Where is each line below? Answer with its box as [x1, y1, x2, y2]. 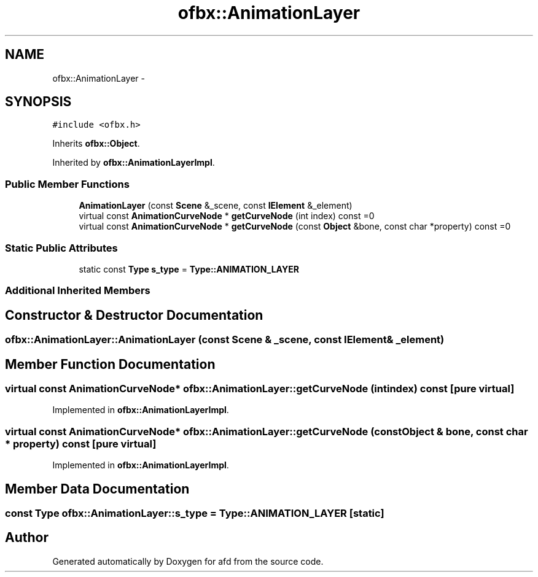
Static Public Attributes [5, 241, 118, 254]
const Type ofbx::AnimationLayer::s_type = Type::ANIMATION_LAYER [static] [5, 506, 384, 519]
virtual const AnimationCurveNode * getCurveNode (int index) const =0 [79, 211, 375, 222]
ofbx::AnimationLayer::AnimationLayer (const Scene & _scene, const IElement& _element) [5, 333, 445, 346]
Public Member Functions [5, 177, 130, 190]
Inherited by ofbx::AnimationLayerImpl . [52, 157, 215, 168]
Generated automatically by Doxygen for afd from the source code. [52, 556, 324, 567]
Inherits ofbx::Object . [52, 138, 140, 149]
